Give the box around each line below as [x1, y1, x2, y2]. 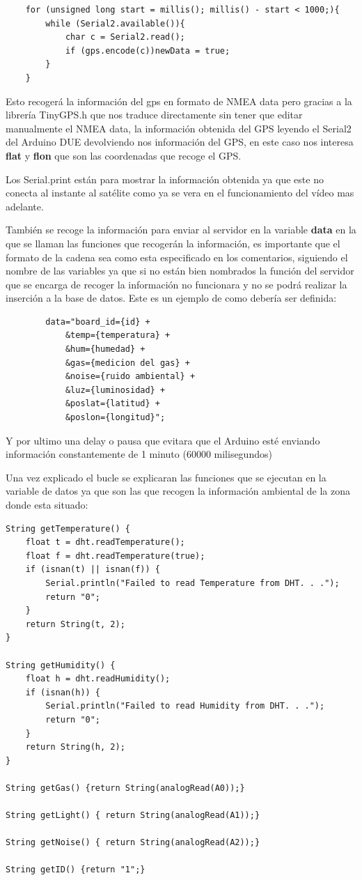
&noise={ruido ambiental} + [65, 371, 196, 382]
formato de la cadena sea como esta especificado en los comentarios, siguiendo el [6, 249, 348, 264]
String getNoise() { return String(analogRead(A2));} [6, 837, 260, 848]
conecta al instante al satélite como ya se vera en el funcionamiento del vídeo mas [6, 185, 354, 200]
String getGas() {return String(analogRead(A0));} [6, 782, 245, 793]
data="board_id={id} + [45, 316, 150, 327]
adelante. [6, 199, 44, 213]
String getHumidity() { [6, 660, 116, 670]
